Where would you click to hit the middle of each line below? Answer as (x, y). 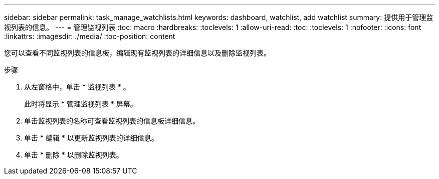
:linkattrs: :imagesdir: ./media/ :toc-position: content (90, 36)
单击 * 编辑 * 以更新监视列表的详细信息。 (91, 138)
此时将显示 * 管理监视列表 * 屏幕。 (81, 104)
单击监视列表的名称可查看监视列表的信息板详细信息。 (112, 121)
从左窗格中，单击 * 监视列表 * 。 (77, 87)
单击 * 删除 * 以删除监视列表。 (74, 155)
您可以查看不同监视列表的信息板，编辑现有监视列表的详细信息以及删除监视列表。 (137, 53)
